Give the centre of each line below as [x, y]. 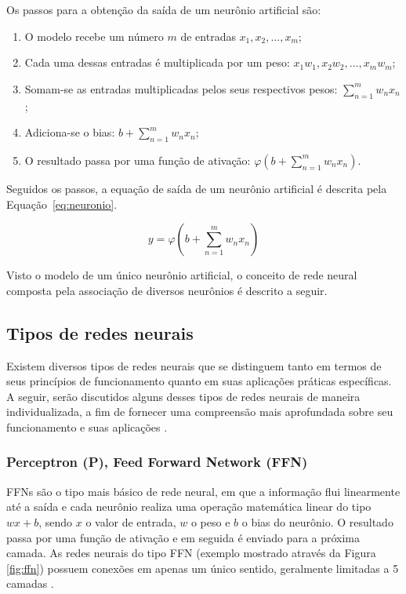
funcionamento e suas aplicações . [87, 426]
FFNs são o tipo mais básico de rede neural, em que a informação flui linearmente [203, 491]
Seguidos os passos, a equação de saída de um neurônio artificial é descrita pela [197, 188]
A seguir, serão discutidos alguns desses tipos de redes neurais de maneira [183, 396]
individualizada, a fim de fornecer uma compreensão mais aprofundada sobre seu [200, 412]
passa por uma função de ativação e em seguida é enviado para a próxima [183, 537]
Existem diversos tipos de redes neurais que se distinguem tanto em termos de [194, 365]
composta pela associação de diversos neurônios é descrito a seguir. [167, 290]
